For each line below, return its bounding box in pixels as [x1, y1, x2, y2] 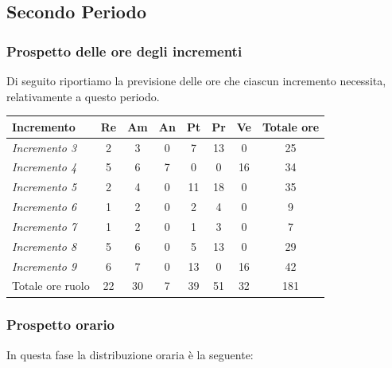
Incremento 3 [12, 139, 77, 155]
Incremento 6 [12, 198, 77, 215]
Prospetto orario [6, 315, 115, 335]
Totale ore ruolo [12, 277, 90, 294]
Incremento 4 [12, 159, 77, 175]
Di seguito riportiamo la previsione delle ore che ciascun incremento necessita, [6, 72, 386, 88]
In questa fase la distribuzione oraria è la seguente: [6, 346, 254, 362]
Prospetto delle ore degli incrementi [6, 41, 243, 61]
